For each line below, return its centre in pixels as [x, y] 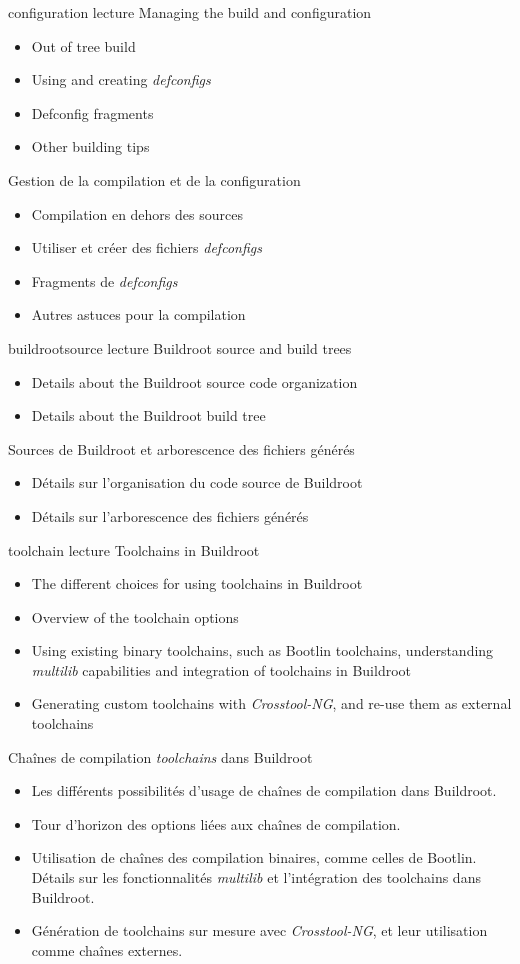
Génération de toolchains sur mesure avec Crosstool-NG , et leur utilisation [259, 930]
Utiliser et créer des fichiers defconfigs [146, 247]
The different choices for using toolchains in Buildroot [197, 583]
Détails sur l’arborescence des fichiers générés [170, 515]
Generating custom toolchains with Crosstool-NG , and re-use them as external [271, 703]
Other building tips [90, 146]
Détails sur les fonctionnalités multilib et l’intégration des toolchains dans [256, 877]
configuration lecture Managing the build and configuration [190, 12]
